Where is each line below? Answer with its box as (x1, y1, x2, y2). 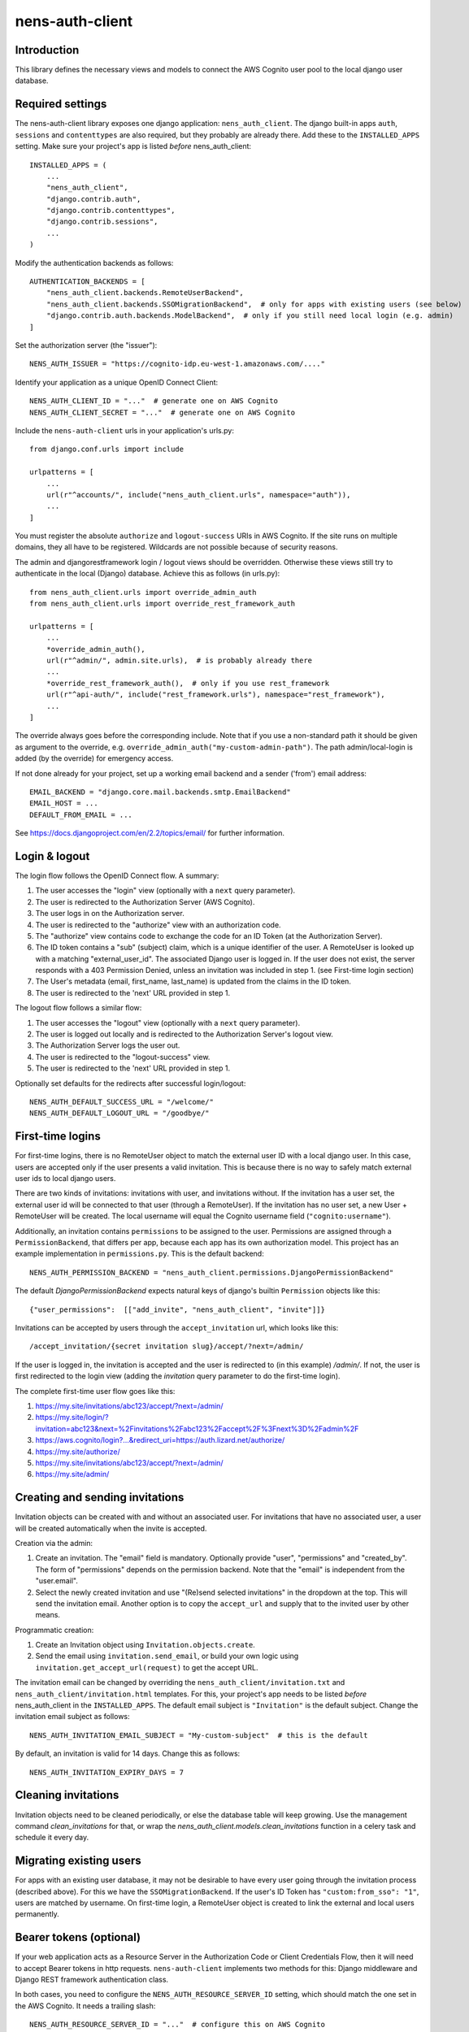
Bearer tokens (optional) (15, 1930, 141, 1944)
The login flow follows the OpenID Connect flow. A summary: (15, 871, 219, 880)
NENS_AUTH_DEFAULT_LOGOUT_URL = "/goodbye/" (29, 1109, 211, 1118)
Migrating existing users (15, 1854, 141, 1868)
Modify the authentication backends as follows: (15, 258, 174, 267)
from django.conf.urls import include (29, 445, 185, 454)
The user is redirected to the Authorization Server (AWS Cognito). (35, 897, 255, 906)
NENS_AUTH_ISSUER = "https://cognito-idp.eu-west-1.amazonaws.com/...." (29, 359, 325, 369)
